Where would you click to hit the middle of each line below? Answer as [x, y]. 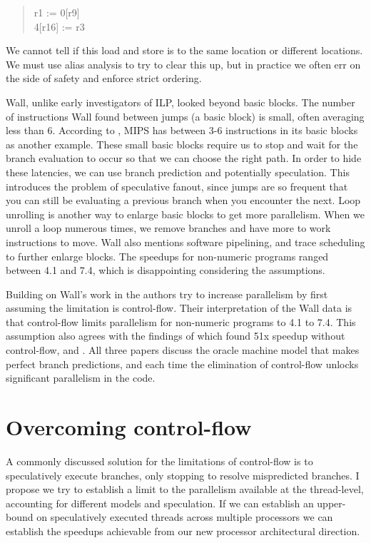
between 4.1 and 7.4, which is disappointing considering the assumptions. [166, 270]
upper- [331, 503]
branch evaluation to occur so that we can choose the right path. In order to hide [184, 158]
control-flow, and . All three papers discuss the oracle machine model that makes [183, 350]
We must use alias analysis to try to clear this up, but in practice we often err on [183, 64]
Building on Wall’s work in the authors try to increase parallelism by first [167, 294]
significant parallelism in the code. [81, 378]
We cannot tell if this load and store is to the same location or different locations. [184, 50]
